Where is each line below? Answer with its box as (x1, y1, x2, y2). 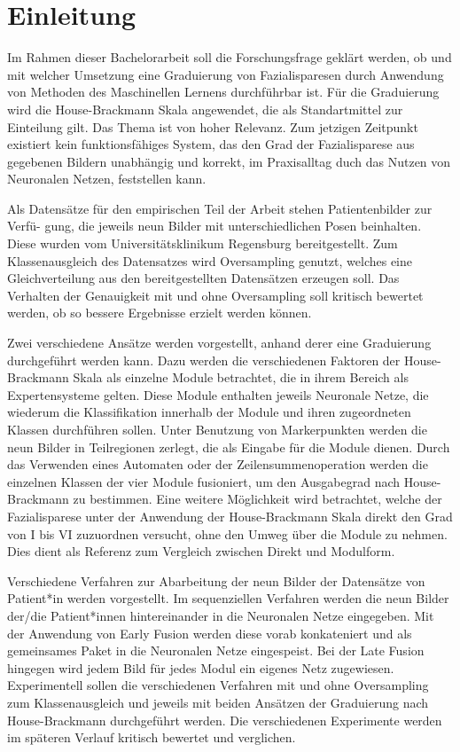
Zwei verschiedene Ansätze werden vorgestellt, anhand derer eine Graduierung (7, 333, 432, 352)
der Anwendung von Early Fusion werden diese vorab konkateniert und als (7, 623, 412, 642)
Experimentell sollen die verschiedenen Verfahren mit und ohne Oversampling (7, 676, 429, 694)
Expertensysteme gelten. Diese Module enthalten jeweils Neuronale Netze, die (7, 385, 429, 403)
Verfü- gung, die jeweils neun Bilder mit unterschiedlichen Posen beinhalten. (7, 216, 422, 235)
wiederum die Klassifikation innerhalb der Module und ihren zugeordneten (7, 403, 411, 421)
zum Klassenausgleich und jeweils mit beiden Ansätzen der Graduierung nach (7, 693, 429, 711)
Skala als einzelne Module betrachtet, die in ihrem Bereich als (73, 368, 409, 387)
